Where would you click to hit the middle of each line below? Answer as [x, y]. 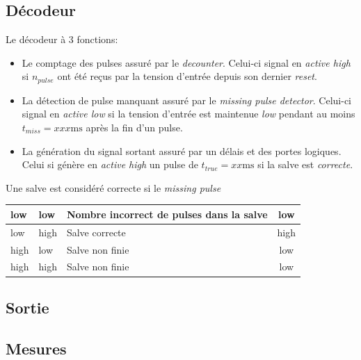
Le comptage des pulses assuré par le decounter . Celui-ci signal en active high [186, 62]
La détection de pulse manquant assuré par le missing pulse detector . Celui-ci [186, 100]
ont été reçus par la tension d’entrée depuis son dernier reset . [187, 76]
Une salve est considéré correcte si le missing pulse [113, 187]
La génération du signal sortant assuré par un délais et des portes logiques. [182, 150]
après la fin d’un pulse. [134, 128]
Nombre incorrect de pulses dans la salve [167, 214]
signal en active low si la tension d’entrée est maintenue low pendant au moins [188, 114]
